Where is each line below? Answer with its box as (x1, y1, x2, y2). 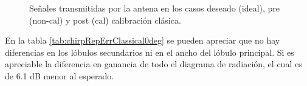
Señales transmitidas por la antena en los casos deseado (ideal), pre (29, 2, 280, 14)
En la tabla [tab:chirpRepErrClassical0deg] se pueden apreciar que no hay (5, 34, 280, 47)
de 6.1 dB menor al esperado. (5, 69, 114, 82)
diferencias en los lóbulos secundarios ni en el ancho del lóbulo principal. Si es (5, 45, 294, 58)
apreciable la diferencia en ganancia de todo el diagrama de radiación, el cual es (5, 58, 302, 70)
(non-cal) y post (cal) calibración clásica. (29, 13, 181, 26)
